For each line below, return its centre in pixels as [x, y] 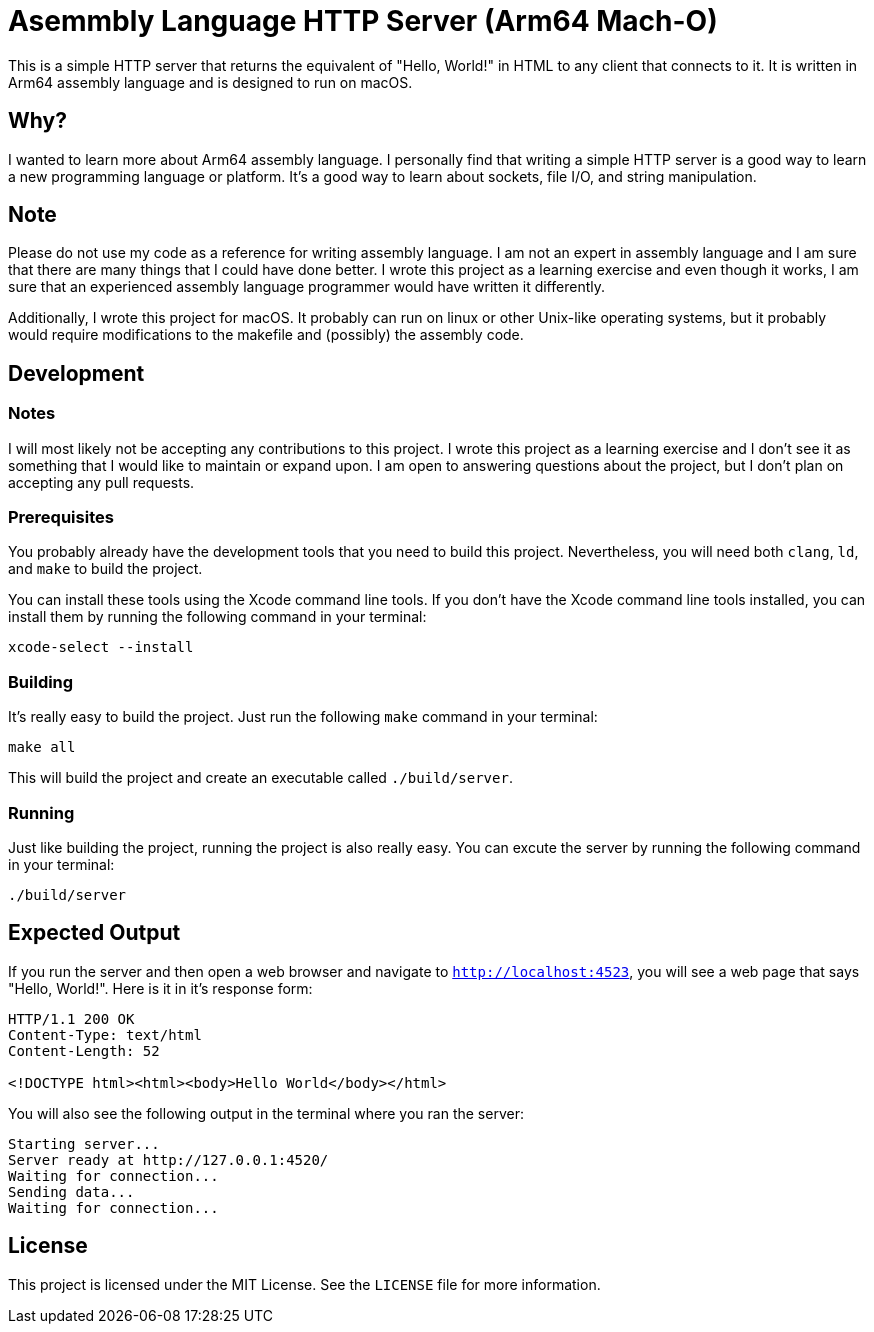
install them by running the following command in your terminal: [217, 617]
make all [42, 747]
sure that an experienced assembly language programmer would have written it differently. [306, 287]
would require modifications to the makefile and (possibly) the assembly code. [266, 335]
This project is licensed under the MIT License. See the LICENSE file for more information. [304, 1284]
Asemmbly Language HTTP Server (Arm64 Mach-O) [363, 21]
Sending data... [71, 1191]
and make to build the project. [105, 569]
